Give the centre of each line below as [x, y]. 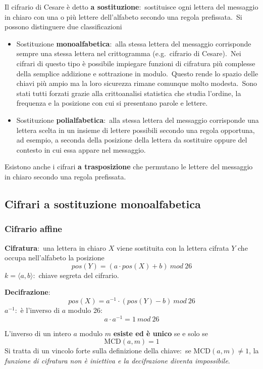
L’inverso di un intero [38, 333]
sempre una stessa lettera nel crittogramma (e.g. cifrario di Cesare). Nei [129, 53]
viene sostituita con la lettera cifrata [173, 247]
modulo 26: [85, 310]
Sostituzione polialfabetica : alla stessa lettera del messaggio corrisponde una [138, 120]
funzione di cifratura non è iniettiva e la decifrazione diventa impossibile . [117, 360]
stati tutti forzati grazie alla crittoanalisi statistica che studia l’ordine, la [129, 93]
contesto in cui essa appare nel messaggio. [81, 149]
